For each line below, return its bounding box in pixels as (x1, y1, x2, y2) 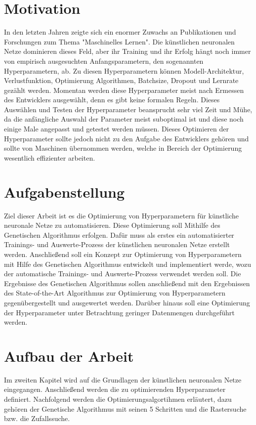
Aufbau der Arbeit (4, 345, 134, 366)
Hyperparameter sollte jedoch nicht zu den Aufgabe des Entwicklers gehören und (4, 133, 249, 143)
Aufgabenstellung (4, 181, 125, 202)
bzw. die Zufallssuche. (4, 413, 70, 424)
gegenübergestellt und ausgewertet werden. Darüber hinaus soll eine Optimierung (4, 297, 250, 307)
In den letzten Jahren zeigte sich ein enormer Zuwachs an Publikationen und (4, 27, 236, 37)
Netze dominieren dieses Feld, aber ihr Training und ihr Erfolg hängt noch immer (4, 46, 251, 56)
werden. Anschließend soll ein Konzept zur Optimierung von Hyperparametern (4, 249, 242, 259)
